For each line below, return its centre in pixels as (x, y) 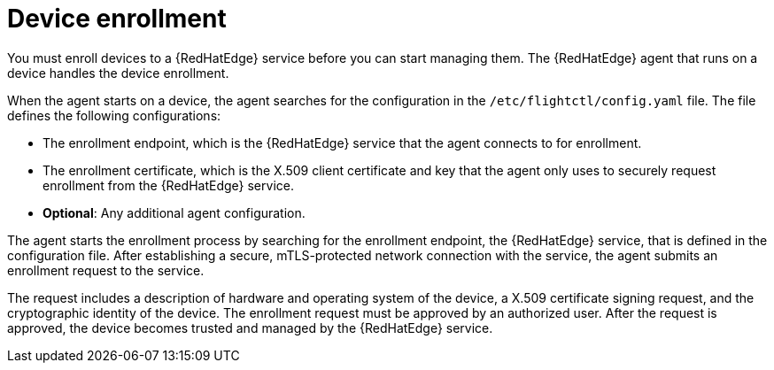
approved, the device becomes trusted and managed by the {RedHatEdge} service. (250, 328)
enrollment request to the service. (106, 270)
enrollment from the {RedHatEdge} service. (168, 185)
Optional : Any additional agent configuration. (174, 212)
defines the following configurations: (114, 115)
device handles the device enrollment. (118, 73)
